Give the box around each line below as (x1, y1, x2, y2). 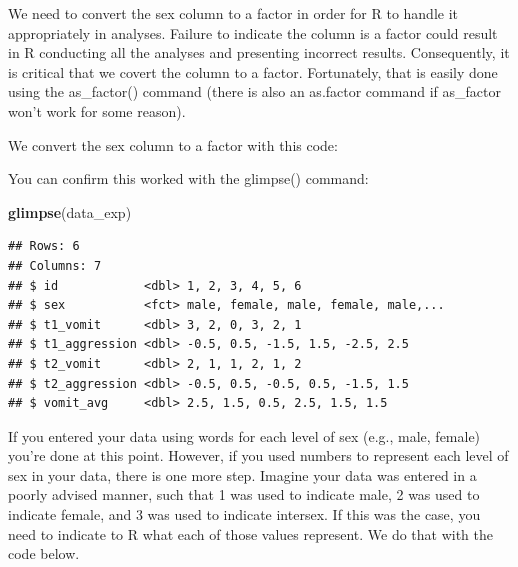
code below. (8, 543, 80, 564)
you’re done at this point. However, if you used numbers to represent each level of (8, 445, 509, 466)
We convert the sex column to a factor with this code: (8, 134, 338, 155)
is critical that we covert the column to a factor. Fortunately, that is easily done (8, 61, 498, 82)
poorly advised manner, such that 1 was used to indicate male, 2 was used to (8, 484, 480, 505)
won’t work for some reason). (8, 100, 186, 121)
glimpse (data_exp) (8, 201, 132, 222)
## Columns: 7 (8, 258, 102, 273)
